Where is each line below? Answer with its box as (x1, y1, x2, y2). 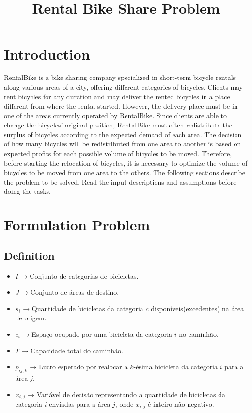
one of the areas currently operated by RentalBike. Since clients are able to (4, 110, 227, 120)
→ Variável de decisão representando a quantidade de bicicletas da (28, 389, 225, 399)
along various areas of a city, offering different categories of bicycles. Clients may (4, 81, 243, 92)
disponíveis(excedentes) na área (151, 303, 244, 313)
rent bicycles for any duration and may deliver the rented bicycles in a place (4, 91, 230, 101)
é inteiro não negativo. (148, 399, 214, 409)
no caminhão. (179, 329, 219, 339)
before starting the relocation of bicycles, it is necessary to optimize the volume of (4, 158, 248, 168)
